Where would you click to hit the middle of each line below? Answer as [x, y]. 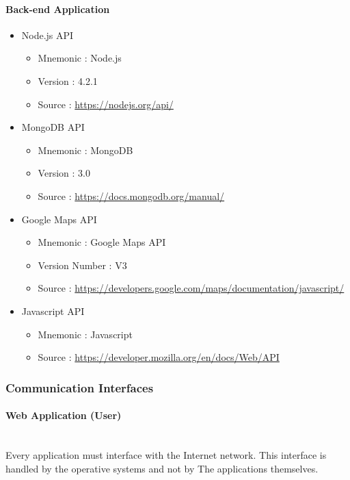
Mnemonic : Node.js [80, 58]
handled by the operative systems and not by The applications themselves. [162, 468]
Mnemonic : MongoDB [85, 150]
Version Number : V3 [82, 265]
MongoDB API [53, 127]
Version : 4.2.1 [68, 80]
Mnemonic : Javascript [85, 334]
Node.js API [48, 35]
